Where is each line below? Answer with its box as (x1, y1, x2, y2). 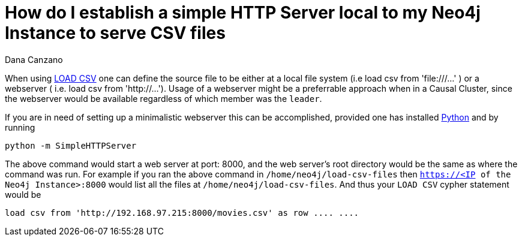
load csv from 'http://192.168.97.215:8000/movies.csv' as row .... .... (5, 207, 359, 218)
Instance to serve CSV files (5, 23, 226, 43)
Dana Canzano (5, 54, 63, 65)
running (5, 122, 35, 132)
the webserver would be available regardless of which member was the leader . (5, 93, 322, 104)
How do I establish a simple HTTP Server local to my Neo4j (5, 2, 481, 23)
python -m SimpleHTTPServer (5, 140, 137, 150)
